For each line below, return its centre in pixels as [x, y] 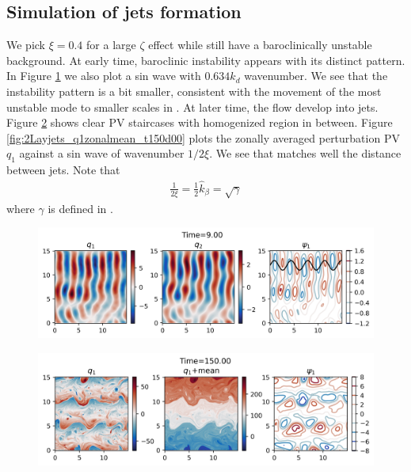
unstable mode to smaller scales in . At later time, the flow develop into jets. [192, 107]
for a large [111, 45]
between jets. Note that [63, 170]
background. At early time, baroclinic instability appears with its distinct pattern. [206, 60]
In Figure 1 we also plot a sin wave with [104, 76]
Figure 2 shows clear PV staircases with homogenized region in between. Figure [200, 122]
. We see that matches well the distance [305, 153]
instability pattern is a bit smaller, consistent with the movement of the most [194, 91]
